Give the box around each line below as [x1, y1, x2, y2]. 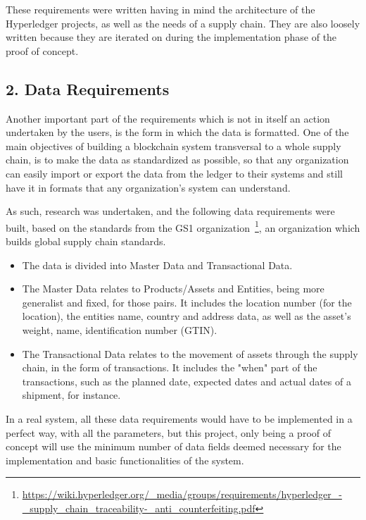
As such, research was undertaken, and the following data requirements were [6, 204, 335, 218]
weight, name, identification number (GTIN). [22, 322, 217, 337]
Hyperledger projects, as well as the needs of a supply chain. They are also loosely [6, 16, 360, 30]
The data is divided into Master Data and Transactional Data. [22, 257, 293, 272]
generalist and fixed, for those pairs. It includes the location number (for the [22, 295, 352, 309]
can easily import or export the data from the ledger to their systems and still [6, 166, 343, 180]
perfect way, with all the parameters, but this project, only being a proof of [6, 425, 331, 440]
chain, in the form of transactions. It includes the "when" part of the [22, 360, 317, 375]
